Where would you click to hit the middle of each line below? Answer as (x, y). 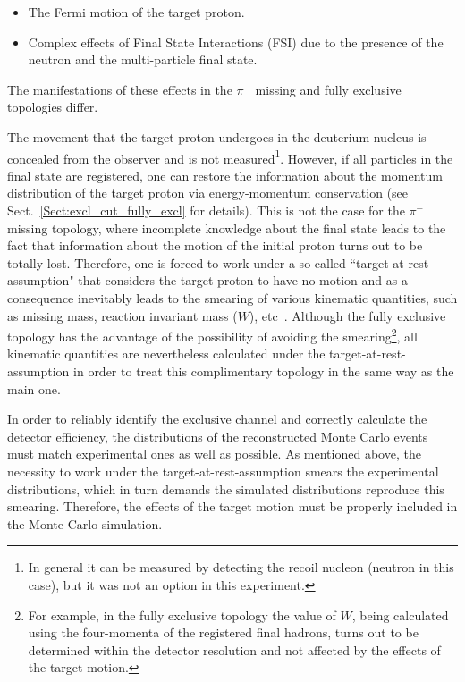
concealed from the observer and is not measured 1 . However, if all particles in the (230, 156)
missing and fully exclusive (328, 89)
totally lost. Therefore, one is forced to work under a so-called (177, 262)
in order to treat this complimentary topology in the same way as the (264, 371)
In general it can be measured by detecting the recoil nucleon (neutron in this (241, 567)
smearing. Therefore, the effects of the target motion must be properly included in (232, 506)
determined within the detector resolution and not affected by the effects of (234, 649)
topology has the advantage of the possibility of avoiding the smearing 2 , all (212, 335)
